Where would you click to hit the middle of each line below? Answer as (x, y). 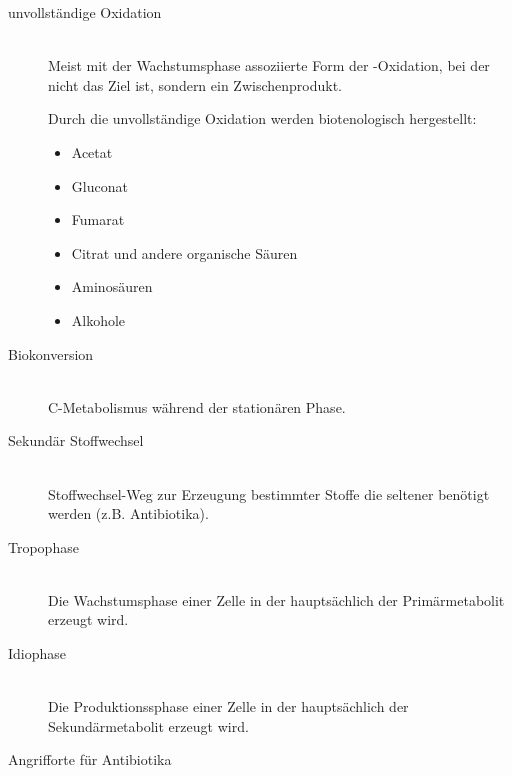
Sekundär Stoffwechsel (76, 440)
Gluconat (99, 185)
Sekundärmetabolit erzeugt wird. (148, 725)
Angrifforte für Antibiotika (90, 759)
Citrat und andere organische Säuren (184, 252)
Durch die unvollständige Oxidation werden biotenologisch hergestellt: (262, 118)
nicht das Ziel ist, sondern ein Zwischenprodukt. (195, 84)
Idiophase (37, 653)
